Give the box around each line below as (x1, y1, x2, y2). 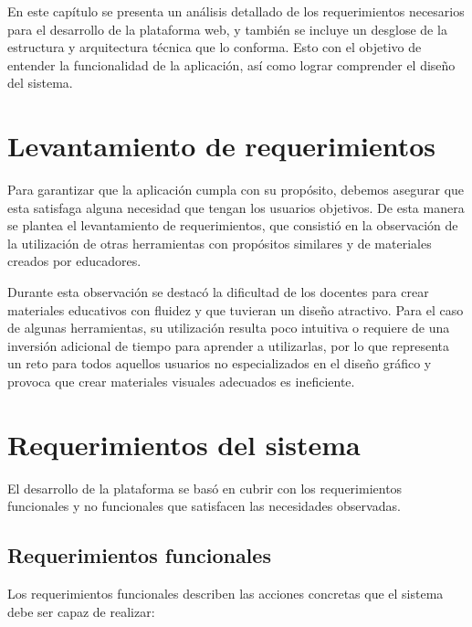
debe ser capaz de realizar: (7, 601, 155, 621)
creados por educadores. (7, 251, 142, 271)
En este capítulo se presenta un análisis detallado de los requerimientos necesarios (7, 2, 465, 20)
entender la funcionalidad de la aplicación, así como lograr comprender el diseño (7, 55, 456, 74)
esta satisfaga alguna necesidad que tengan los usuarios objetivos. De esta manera (7, 197, 465, 217)
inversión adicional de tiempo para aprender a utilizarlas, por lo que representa (7, 335, 449, 355)
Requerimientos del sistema (7, 425, 361, 462)
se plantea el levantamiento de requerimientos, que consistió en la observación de (7, 216, 458, 235)
